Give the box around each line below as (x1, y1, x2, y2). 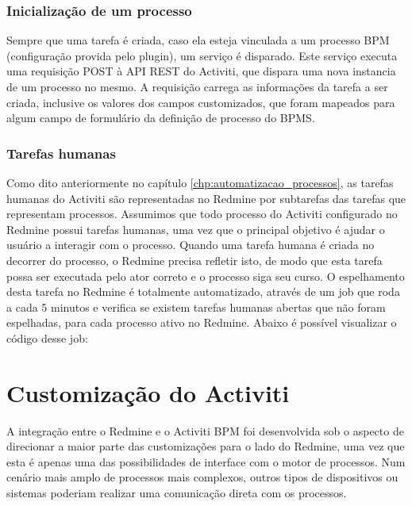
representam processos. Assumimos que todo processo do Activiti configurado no (6, 205, 398, 222)
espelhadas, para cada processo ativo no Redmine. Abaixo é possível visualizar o (6, 314, 397, 331)
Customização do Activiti (6, 376, 290, 408)
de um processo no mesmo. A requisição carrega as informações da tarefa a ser (6, 79, 388, 94)
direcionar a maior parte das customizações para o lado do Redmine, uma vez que (6, 438, 405, 454)
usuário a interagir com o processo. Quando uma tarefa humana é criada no (6, 236, 375, 253)
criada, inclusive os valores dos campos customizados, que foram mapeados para (6, 94, 395, 110)
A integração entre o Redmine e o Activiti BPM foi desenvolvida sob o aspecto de (6, 422, 404, 439)
